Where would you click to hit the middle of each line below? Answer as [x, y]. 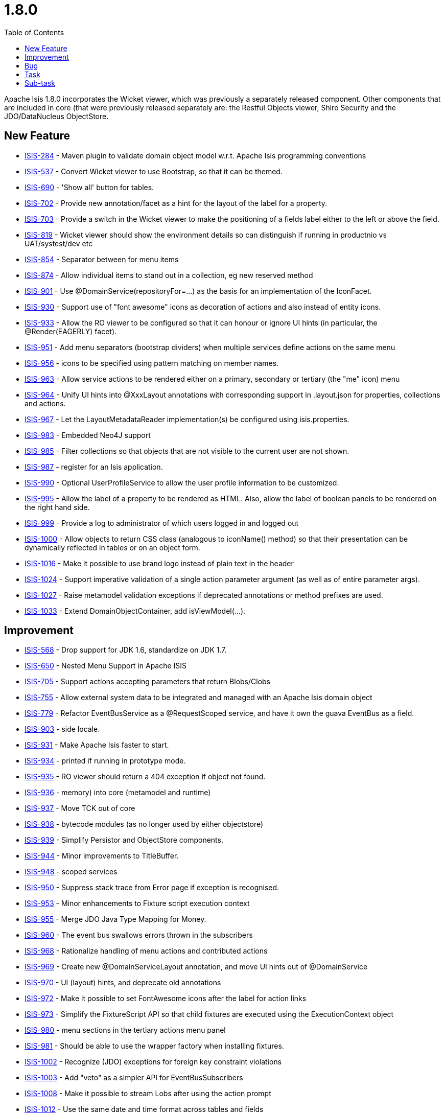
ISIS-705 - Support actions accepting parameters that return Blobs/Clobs [148, 682]
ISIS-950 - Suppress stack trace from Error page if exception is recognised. [152, 888]
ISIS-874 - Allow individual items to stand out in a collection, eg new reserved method [169, 275]
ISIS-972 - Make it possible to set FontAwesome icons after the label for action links [166, 999]
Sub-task [40, 83]
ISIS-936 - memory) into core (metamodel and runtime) [118, 793]
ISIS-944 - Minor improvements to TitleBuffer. [102, 856]
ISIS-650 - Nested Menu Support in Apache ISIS [106, 666]
